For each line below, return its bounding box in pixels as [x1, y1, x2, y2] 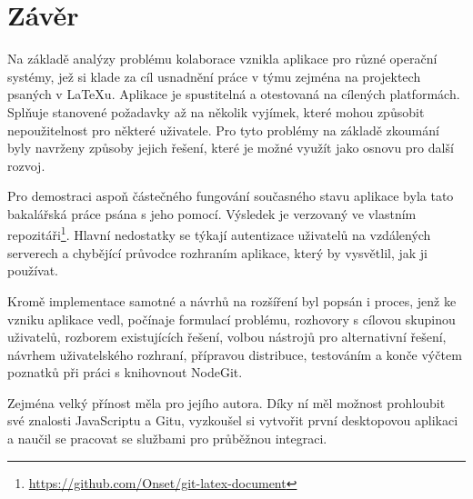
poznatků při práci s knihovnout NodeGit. [7, 363, 243, 382]
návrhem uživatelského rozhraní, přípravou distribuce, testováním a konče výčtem [7, 344, 462, 364]
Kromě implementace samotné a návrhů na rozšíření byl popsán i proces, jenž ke [7, 291, 457, 310]
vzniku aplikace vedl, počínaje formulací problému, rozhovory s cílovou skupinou [7, 309, 456, 328]
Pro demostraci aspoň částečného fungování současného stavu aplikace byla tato [7, 186, 454, 205]
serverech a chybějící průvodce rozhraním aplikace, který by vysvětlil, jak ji [7, 243, 428, 262]
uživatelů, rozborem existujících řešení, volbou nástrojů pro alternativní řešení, [7, 327, 447, 346]
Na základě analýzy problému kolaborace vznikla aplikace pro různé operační [7, 49, 438, 68]
